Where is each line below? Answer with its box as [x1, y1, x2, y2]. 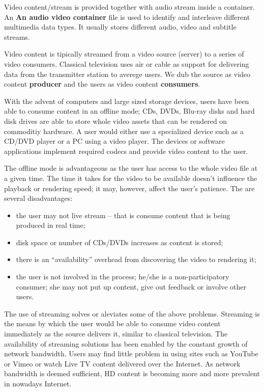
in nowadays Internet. [4, 378, 72, 388]
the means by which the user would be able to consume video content [4, 318, 221, 329]
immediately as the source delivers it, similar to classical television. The [4, 328, 228, 339]
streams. [4, 31, 30, 42]
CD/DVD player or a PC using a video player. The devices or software [4, 136, 225, 146]
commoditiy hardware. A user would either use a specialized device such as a [4, 125, 244, 136]
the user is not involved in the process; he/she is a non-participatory [16, 271, 229, 282]
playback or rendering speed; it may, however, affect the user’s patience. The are [4, 182, 255, 193]
